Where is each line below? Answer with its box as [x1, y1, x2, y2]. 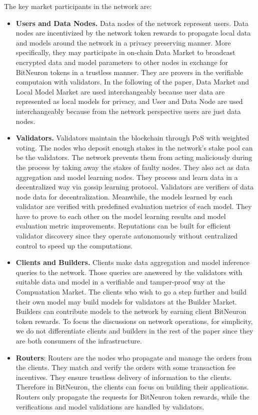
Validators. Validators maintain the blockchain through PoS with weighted [15, 132, 249, 143]
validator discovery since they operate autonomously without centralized [15, 230, 238, 241]
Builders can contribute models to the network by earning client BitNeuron [15, 306, 246, 316]
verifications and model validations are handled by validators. [15, 401, 204, 411]
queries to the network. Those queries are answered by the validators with [15, 266, 242, 277]
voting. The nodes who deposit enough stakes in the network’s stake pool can [15, 142, 253, 152]
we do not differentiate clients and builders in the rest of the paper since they [15, 325, 253, 336]
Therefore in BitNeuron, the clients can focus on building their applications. [15, 381, 249, 392]
